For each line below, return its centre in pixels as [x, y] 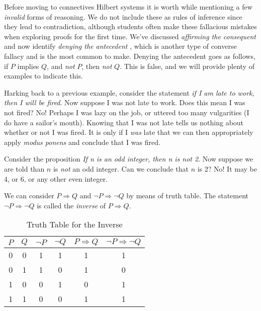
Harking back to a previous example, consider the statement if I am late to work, [129, 92]
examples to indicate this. [43, 76]
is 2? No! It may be [227, 168]
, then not [97, 66]
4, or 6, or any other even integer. [56, 178]
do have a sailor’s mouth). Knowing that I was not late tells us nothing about [124, 122]
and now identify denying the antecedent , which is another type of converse [120, 46]
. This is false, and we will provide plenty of [187, 66]
